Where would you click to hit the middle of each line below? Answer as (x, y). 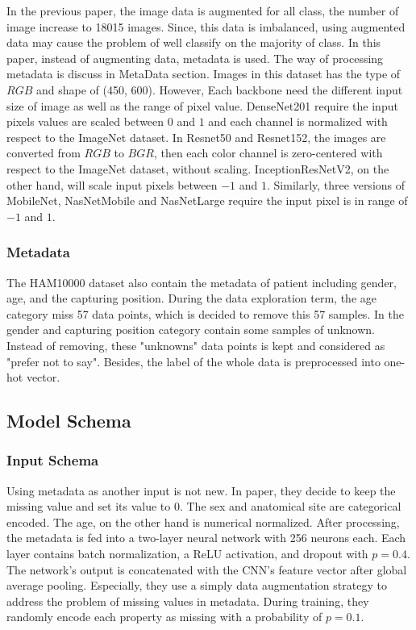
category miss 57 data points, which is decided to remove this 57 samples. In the (205, 313)
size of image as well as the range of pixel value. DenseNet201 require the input (202, 105)
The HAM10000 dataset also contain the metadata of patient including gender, (202, 282)
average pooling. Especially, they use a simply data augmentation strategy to (197, 585)
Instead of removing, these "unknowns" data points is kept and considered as (196, 345)
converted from (44, 153)
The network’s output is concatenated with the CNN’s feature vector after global (207, 569)
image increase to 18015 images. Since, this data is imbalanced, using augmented (206, 26)
